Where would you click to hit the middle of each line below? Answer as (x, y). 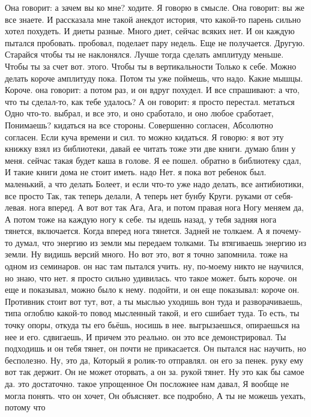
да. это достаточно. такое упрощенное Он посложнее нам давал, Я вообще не (147, 383)
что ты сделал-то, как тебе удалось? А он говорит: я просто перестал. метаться (150, 101)
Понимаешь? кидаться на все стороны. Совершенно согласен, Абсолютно (139, 124)
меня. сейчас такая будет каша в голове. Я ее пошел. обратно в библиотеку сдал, (153, 160)
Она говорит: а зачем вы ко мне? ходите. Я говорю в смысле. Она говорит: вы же (155, 7)
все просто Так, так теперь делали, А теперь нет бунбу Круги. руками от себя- (149, 195)
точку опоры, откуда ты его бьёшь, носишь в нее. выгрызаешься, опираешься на (152, 325)
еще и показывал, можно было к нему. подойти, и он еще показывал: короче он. (152, 289)
